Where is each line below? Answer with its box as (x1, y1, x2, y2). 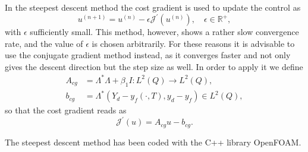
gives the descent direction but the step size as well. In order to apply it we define (5, 60, 303, 72)
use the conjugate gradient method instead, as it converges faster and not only (5, 49, 291, 61)
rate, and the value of (5, 37, 83, 49)
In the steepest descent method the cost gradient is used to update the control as (5, 1, 301, 13)
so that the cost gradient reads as (5, 104, 127, 116)
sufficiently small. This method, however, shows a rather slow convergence (30, 26, 299, 38)
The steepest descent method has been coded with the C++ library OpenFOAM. (5, 135, 301, 148)
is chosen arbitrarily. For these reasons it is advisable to (92, 37, 295, 49)
